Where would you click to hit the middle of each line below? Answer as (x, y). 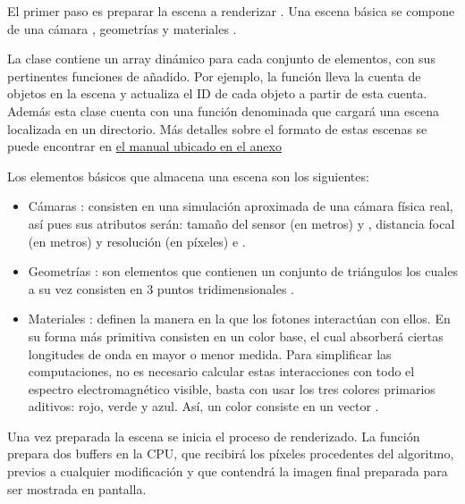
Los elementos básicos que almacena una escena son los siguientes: (188, 176)
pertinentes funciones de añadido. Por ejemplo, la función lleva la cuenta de (214, 76)
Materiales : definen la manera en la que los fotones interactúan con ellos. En (239, 319)
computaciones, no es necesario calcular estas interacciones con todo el (221, 371)
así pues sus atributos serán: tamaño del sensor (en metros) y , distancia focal (241, 223)
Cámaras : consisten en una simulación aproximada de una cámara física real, (241, 206)
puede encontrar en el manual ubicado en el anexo (144, 146)
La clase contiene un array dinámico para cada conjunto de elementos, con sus (221, 59)
